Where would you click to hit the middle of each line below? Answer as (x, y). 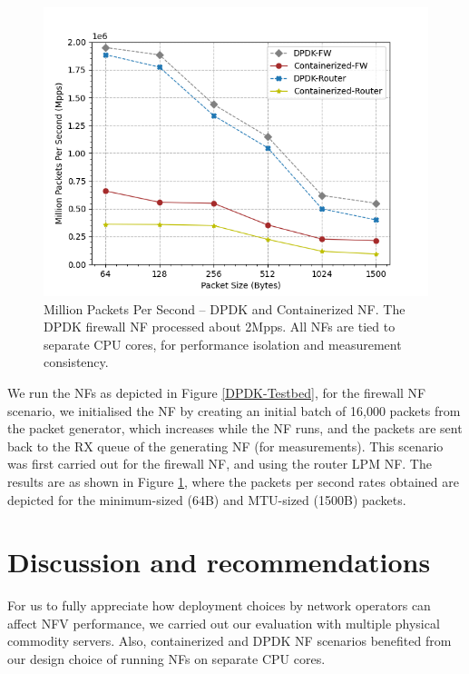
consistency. (76, 362)
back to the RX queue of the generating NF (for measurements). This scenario (225, 446)
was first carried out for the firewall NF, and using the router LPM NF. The (220, 464)
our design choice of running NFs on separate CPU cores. (166, 659)
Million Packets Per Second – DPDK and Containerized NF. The (225, 308)
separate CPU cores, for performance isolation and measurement (223, 344)
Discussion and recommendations (219, 562)
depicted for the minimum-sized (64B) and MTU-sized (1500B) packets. (207, 499)
